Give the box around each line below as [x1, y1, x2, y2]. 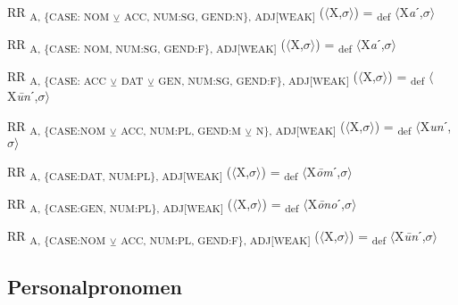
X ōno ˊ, [307, 194, 345, 213]
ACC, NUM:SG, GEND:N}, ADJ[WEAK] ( [124, 3, 325, 23]
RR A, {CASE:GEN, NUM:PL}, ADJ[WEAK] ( [7, 194, 233, 216]
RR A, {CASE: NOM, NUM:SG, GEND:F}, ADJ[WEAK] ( [7, 35, 286, 55]
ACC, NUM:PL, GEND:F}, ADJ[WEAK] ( [121, 227, 320, 248]
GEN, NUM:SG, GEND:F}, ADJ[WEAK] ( [158, 67, 358, 88]
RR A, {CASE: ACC [7, 67, 106, 88]
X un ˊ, [420, 116, 452, 135]
